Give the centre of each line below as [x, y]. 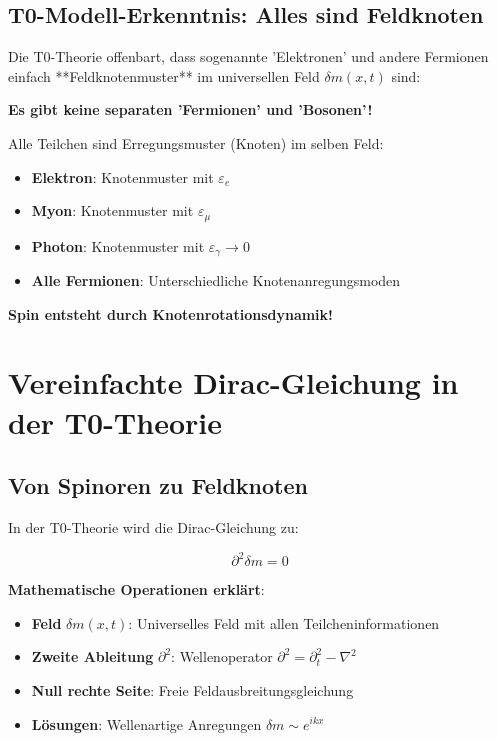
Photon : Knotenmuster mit [118, 245]
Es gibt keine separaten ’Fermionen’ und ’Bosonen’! [190, 109]
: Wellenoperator [222, 656]
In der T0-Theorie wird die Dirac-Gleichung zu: [153, 527]
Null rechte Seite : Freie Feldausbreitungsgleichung [192, 689]
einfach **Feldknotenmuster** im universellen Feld [164, 75]
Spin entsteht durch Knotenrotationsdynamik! [170, 313]
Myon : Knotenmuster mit [112, 210]
